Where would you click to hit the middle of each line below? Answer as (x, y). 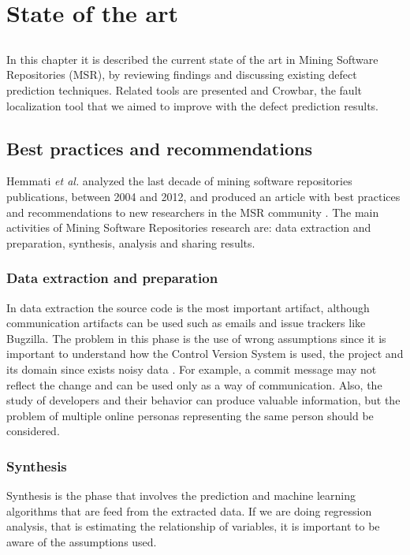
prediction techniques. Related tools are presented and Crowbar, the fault (184, 89)
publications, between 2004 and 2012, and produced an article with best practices (203, 196)
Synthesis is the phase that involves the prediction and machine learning (181, 495)
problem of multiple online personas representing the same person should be (190, 415)
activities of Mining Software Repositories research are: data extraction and (189, 227)
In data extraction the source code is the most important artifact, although (188, 307)
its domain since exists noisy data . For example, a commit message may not (192, 369)
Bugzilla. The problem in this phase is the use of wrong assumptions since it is (196, 338)
